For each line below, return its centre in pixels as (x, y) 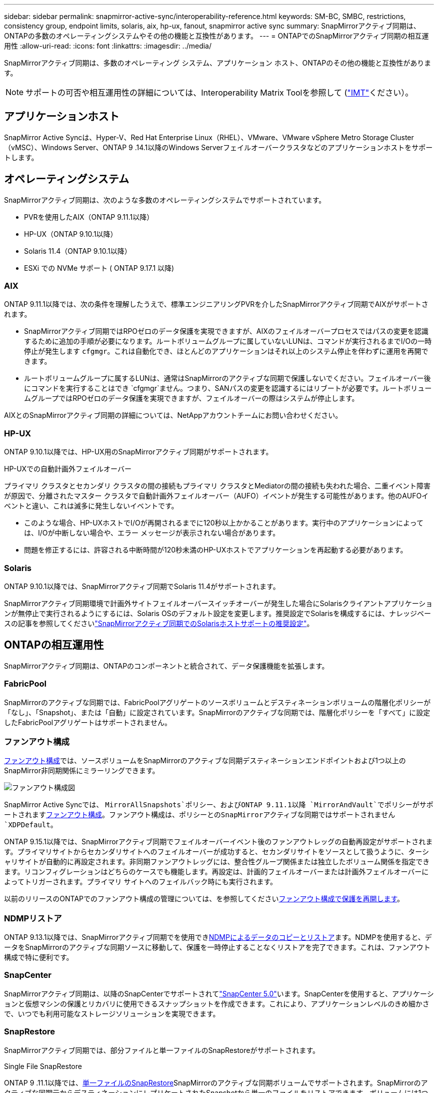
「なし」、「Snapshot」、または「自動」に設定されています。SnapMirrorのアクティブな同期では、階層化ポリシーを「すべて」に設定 (217, 712)
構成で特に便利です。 (39, 957)
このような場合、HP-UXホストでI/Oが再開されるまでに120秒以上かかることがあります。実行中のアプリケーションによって (224, 523)
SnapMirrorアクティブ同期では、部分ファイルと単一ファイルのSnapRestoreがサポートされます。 (162, 1050)
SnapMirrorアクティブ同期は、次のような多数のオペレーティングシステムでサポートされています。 (165, 200)
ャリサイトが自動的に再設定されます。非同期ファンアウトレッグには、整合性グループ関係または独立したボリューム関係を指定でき (217, 862)
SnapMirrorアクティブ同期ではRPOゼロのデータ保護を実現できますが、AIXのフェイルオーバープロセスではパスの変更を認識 (226, 331)
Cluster (402, 137)
